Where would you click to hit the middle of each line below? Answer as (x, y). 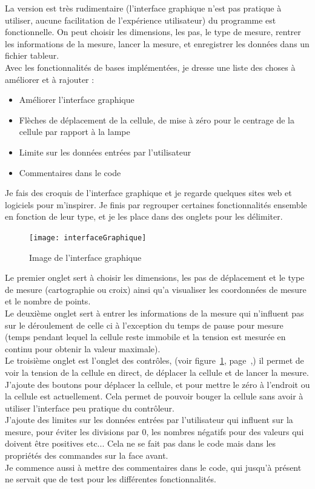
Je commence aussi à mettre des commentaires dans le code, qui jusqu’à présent (153, 467)
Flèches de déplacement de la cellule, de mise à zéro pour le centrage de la (157, 120)
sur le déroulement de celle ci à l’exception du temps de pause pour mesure (144, 325)
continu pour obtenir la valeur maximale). (83, 348)
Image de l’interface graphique (85, 257)
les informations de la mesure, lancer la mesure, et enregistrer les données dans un (157, 43)
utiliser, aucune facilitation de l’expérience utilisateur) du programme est (141, 20)
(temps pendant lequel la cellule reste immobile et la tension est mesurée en (145, 337)
